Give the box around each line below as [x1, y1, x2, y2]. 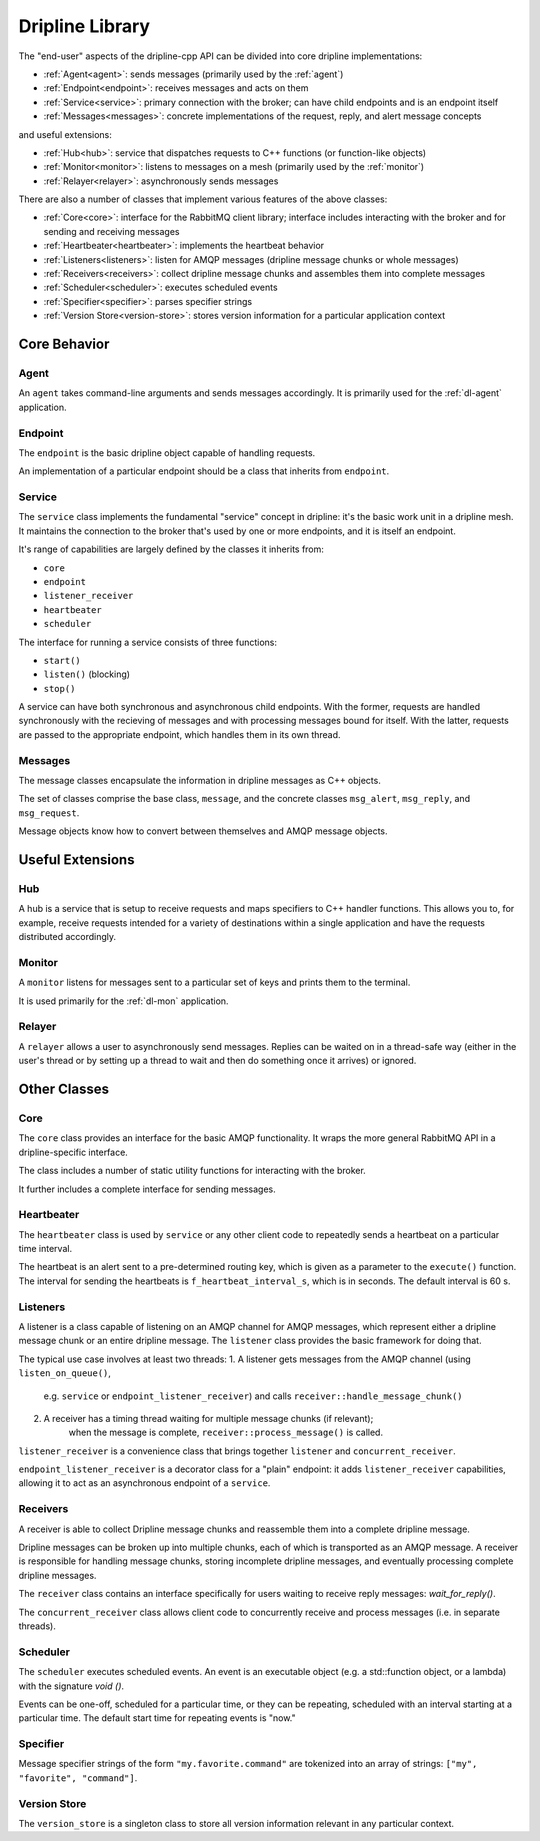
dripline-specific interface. [18, 1146, 129, 1158]
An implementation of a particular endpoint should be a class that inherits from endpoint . [18, 465, 390, 477]
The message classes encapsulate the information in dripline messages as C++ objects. [18, 775, 382, 787]
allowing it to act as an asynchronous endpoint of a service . [18, 1477, 271, 1489]
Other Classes [18, 1081, 110, 1097]
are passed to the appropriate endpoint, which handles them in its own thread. [18, 728, 341, 740]
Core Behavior [18, 336, 110, 352]
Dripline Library [18, 15, 150, 37]
